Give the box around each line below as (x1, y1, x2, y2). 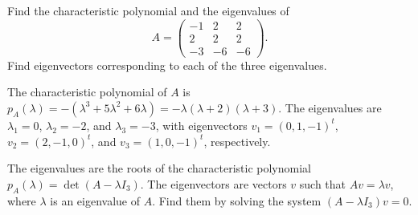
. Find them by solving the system (152, 192, 322, 209)
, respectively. (203, 132, 271, 149)
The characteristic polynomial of (7, 83, 167, 100)
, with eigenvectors (155, 116, 248, 133)
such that (299, 175, 346, 192)
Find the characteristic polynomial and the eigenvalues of (7, 2, 289, 18)
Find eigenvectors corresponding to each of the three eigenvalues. (7, 56, 327, 73)
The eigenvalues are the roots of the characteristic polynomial (7, 160, 311, 176)
